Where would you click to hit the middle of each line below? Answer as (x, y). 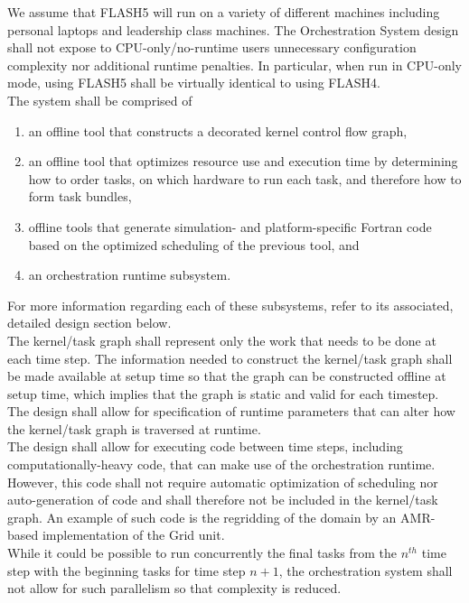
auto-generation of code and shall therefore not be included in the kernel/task (223, 500)
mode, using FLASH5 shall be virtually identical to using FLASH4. (194, 83)
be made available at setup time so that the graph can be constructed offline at (227, 376)
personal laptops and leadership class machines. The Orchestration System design (233, 29)
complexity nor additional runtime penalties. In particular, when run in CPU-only (234, 65)
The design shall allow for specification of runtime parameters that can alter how (231, 411)
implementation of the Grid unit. (133, 535)
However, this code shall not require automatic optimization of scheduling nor (223, 482)
